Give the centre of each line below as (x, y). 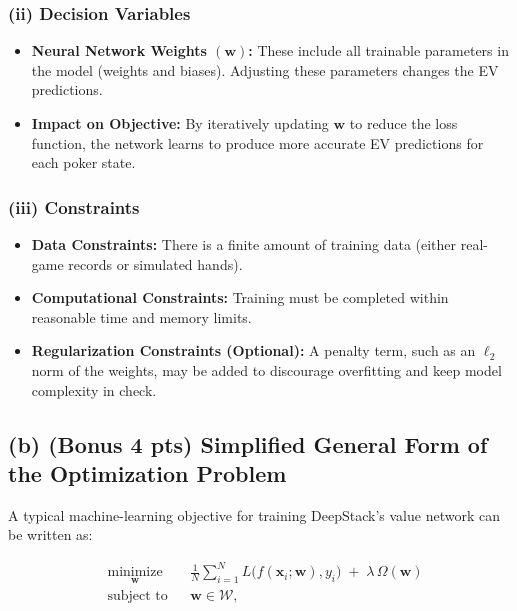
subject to (137, 595)
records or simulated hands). (155, 263)
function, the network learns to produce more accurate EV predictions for (257, 142)
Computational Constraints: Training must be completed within (240, 297)
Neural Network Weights (119, 50)
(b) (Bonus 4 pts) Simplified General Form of (248, 443)
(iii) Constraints (74, 206)
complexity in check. (94, 389)
